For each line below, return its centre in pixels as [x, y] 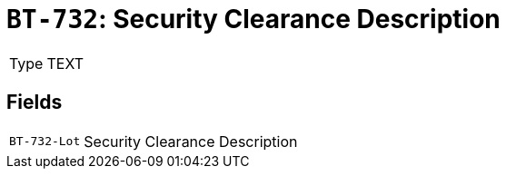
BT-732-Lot [45, 142]
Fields [35, 103]
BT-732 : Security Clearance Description [253, 19]
